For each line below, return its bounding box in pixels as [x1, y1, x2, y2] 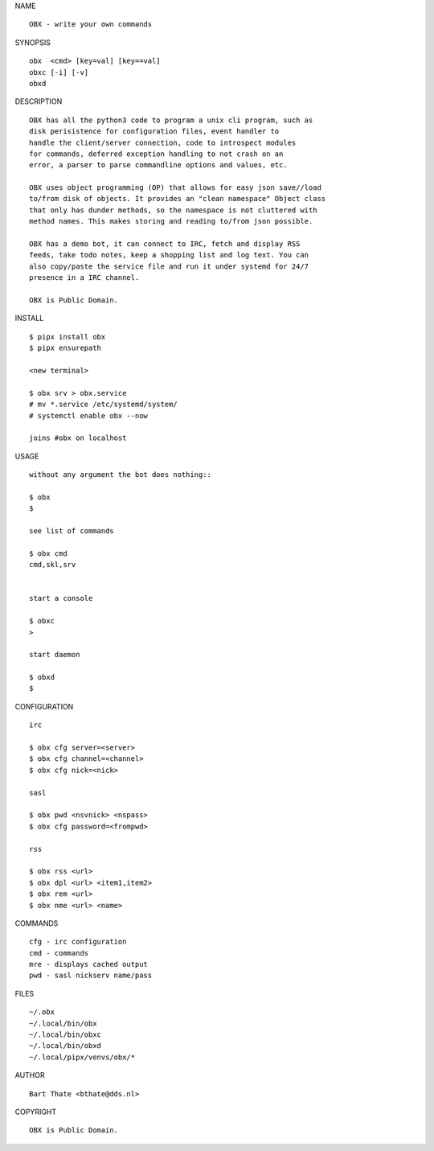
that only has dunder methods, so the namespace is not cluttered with [29, 205, 317, 215]
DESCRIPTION [14, 97, 63, 106]
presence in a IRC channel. [29, 273, 140, 282]
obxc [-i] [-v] [29, 68, 89, 76]
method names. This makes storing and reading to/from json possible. [29, 217, 313, 226]
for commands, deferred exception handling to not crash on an [29, 149, 284, 158]
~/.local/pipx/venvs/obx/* [29, 1052, 136, 1062]
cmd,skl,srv [29, 560, 76, 569]
